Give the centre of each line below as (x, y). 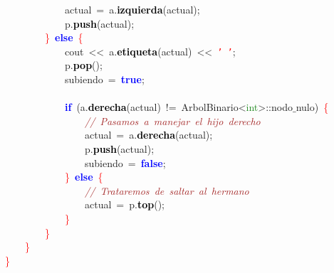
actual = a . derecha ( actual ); (148, 135)
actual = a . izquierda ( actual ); (132, 9)
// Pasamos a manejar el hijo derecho (173, 121)
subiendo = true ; (104, 79)
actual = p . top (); (125, 204)
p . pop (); (83, 65)
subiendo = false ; (125, 162)
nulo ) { (312, 107)
